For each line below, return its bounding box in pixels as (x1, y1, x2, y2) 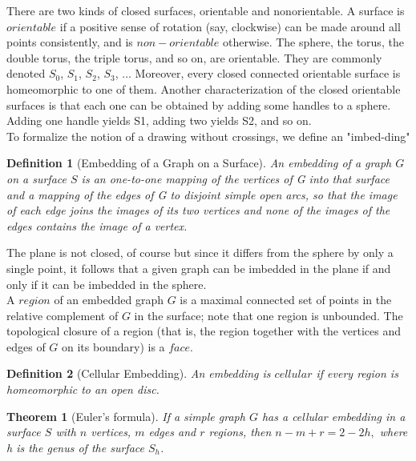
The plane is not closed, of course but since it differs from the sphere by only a (6, 244, 394, 261)
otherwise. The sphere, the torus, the (222, 34, 404, 50)
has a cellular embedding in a (261, 407, 406, 424)
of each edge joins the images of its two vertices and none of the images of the (6, 202, 390, 218)
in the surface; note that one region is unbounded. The (134, 307, 403, 323)
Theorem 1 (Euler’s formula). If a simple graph (6, 407, 245, 424)
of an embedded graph (54, 291, 164, 308)
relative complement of (6, 307, 119, 323)
